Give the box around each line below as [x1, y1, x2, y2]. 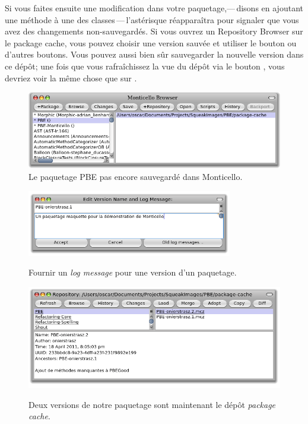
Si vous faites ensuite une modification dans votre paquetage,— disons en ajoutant [5, 2, 303, 14]
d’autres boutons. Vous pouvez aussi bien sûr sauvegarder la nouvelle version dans [5, 48, 304, 61]
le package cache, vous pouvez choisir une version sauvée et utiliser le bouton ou [5, 36, 297, 49]
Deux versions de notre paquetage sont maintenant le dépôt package [28, 398, 276, 410]
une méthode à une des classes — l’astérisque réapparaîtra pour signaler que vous [5, 13, 299, 26]
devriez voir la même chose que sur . [5, 71, 137, 84]
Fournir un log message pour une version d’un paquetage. [28, 266, 237, 279]
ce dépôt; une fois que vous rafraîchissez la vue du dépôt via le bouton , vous [5, 59, 285, 72]
